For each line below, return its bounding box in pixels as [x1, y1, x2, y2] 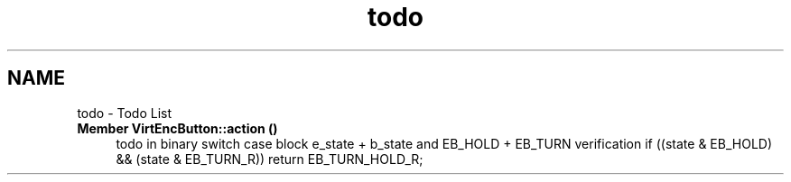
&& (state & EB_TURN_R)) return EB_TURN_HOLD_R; [116, 150, 423, 167]
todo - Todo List [77, 105, 172, 121]
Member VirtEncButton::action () [77, 120, 278, 136]
